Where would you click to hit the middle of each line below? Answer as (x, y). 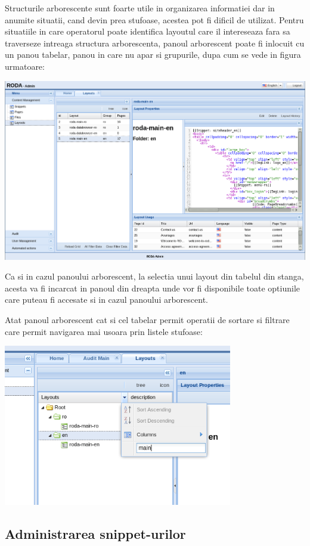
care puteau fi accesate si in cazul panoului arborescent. (106, 300)
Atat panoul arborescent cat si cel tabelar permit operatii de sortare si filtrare (147, 319)
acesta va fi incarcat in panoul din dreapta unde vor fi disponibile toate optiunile (152, 288)
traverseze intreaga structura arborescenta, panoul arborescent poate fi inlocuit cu (155, 43)
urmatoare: (25, 66)
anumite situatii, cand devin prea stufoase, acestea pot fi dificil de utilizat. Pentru (154, 19)
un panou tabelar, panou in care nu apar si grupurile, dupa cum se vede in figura (153, 55)
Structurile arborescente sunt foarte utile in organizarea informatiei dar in (140, 8)
